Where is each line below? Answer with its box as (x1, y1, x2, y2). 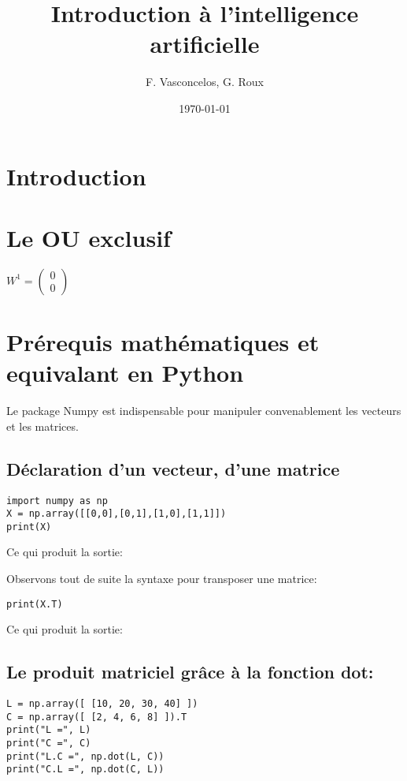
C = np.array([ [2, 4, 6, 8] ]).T (6, 711, 187, 723)
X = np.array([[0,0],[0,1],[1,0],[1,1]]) (6, 508, 227, 520)
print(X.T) (6, 598, 63, 610)
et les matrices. (6, 417, 79, 434)
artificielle (150, 28, 260, 60)
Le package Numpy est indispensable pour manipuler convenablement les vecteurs (6, 402, 401, 419)
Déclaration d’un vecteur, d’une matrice (6, 456, 340, 480)
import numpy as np (6, 495, 108, 506)
